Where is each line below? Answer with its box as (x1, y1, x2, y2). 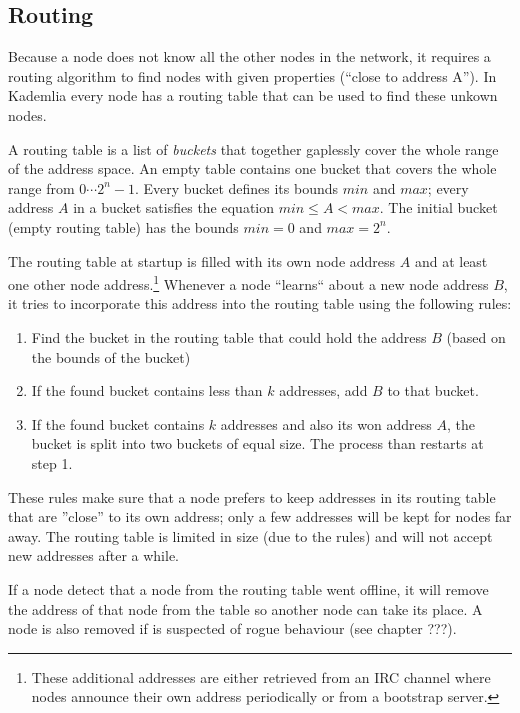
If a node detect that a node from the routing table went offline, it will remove (8, 578, 489, 599)
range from (8, 177, 75, 198)
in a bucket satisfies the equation (73, 197, 275, 218)
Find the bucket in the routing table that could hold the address (31, 326, 427, 347)
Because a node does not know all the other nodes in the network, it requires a (8, 46, 491, 67)
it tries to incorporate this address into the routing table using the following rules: (8, 293, 512, 314)
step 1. (31, 452, 73, 473)
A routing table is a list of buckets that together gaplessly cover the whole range (8, 138, 499, 159)
